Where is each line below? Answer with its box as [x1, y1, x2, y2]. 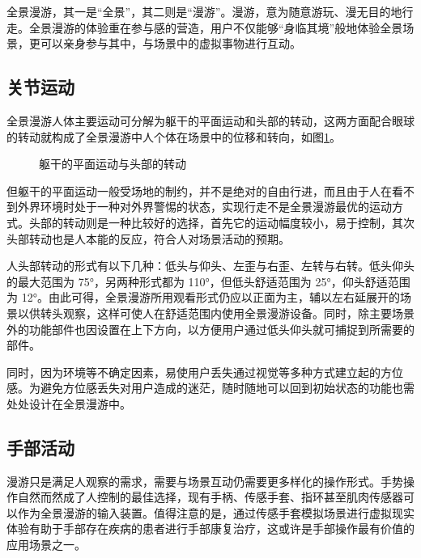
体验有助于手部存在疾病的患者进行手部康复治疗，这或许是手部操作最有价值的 [6, 520, 415, 537]
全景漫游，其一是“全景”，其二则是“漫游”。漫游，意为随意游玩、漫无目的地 [6, 3, 402, 19]
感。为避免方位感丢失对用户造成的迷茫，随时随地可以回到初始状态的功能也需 [6, 379, 415, 396]
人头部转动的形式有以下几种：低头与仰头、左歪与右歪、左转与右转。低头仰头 [6, 257, 415, 274]
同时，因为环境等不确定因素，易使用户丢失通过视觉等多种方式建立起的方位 [6, 363, 403, 380]
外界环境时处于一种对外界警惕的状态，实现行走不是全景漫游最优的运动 [17, 198, 392, 215]
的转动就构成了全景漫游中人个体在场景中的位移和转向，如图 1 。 [6, 128, 341, 145]
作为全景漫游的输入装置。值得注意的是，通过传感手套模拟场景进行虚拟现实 [17, 504, 415, 521]
